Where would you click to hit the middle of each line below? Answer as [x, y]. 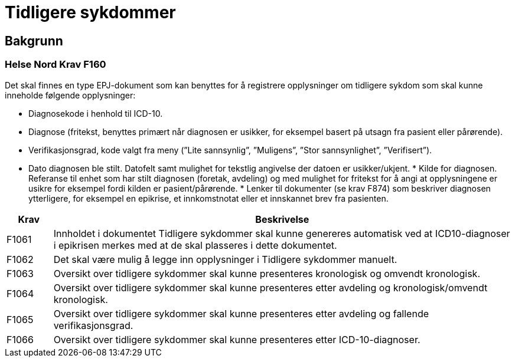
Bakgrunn [34, 41]
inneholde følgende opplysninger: [70, 95]
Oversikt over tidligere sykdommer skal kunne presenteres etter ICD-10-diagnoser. [237, 339]
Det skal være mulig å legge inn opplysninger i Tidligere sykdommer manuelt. [225, 259]
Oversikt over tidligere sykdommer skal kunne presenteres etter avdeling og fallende [241, 313]
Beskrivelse [282, 219]
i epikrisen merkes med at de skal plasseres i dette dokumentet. [195, 245]
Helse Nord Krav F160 [56, 65]
